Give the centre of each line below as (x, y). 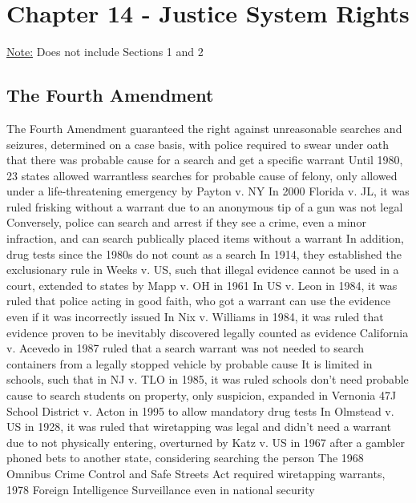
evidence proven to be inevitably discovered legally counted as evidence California (208, 332)
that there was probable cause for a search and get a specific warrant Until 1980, (205, 160)
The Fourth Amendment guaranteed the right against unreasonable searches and (204, 128)
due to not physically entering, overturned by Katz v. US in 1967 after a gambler (206, 442)
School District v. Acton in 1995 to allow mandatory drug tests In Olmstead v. (200, 410)
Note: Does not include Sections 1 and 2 (105, 52)
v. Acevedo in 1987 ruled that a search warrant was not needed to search (186, 348)
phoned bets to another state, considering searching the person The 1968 (185, 458)
